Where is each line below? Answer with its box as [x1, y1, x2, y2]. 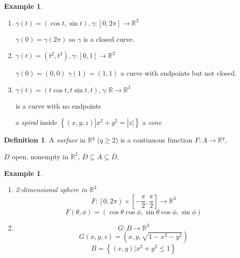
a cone [142, 117, 162, 127]
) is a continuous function [115, 135, 192, 145]
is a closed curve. [83, 33, 135, 44]
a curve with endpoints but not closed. [120, 68, 237, 78]
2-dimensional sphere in [15, 184, 88, 195]
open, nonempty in [12, 151, 68, 161]
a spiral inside [15, 117, 58, 127]
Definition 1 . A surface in [4, 135, 86, 145]
